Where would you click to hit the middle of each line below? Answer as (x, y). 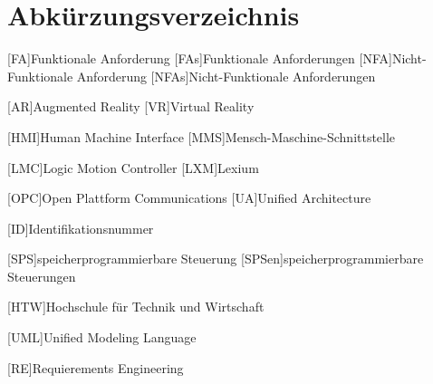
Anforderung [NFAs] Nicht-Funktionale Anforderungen (226, 76)
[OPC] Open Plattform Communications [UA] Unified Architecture (189, 198)
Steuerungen (42, 276)
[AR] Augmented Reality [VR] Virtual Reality (131, 106)
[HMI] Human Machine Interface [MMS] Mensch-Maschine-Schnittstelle (202, 136)
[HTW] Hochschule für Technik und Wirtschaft (136, 307)
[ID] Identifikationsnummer (81, 228)
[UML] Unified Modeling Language (102, 337)
